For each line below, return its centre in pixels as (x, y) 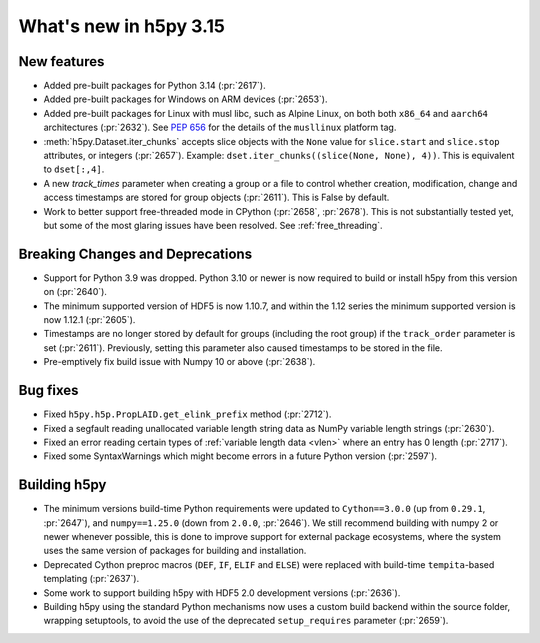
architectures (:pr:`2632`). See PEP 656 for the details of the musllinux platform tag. (220, 127)
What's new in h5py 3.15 (121, 26)
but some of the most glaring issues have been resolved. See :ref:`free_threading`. (213, 225)
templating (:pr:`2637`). (91, 579)
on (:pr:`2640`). (75, 292)
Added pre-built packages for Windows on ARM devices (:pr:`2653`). (185, 99)
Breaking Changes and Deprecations (135, 253)
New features (61, 61)
